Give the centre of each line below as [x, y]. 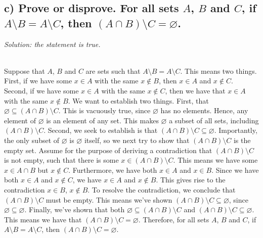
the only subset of [32, 140]
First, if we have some [38, 81]
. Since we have [235, 170]
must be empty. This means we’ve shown [109, 199]
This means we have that [43, 219]
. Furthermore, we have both [113, 170]
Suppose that [25, 70]
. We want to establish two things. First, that [138, 100]
